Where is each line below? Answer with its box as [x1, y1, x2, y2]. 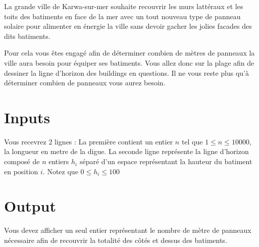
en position [4, 166, 38, 176]
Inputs [4, 107, 50, 127]
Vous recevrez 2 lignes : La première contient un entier [4, 136, 173, 146]
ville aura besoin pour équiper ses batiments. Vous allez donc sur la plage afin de [4, 57, 254, 68]
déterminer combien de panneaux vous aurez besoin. [4, 77, 166, 88]
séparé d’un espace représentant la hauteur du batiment [79, 156, 252, 167]
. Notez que [42, 166, 78, 176]
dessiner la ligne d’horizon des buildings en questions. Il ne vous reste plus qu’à [4, 67, 249, 78]
